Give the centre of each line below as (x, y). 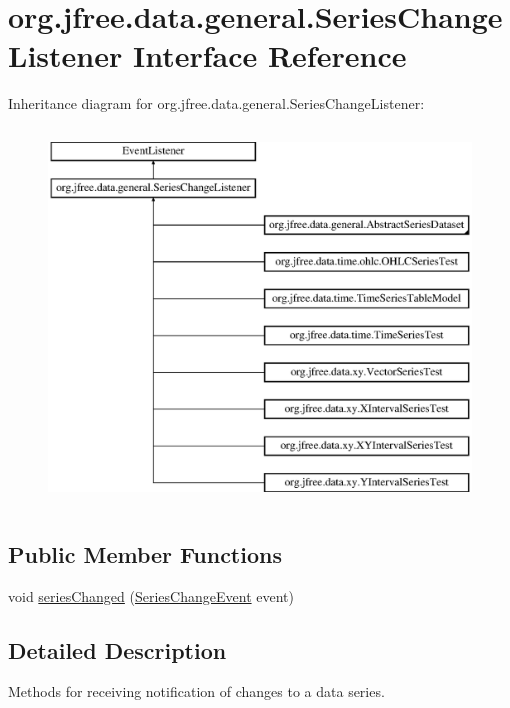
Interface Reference (269, 55)
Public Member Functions (145, 553)
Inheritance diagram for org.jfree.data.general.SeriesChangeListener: (216, 103)
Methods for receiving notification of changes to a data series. (196, 691)
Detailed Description (117, 649)
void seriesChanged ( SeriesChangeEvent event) (151, 595)
